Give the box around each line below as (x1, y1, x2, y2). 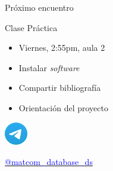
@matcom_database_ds (5, 155, 93, 167)
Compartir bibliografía (18, 81, 101, 94)
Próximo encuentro (5, 1, 74, 13)
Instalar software (18, 61, 80, 74)
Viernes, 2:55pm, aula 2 (18, 41, 105, 54)
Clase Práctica (5, 21, 58, 33)
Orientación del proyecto (18, 101, 108, 114)
